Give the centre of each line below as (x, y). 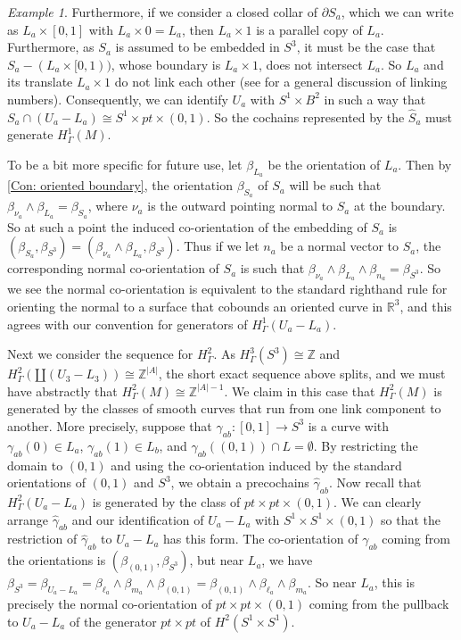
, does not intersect (310, 64)
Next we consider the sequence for (100, 354)
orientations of (47, 482)
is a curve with (349, 425)
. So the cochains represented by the (305, 116)
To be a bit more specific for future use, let (125, 164)
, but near (217, 560)
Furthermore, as (51, 47)
